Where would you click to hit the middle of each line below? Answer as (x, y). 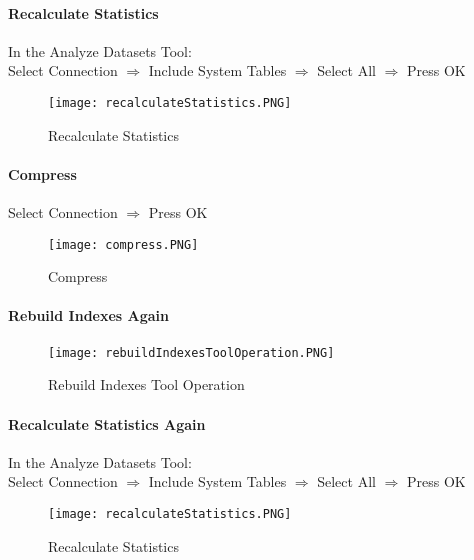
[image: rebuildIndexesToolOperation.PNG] (191, 352)
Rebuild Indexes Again (89, 315)
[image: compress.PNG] (123, 244)
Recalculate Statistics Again (107, 423)
